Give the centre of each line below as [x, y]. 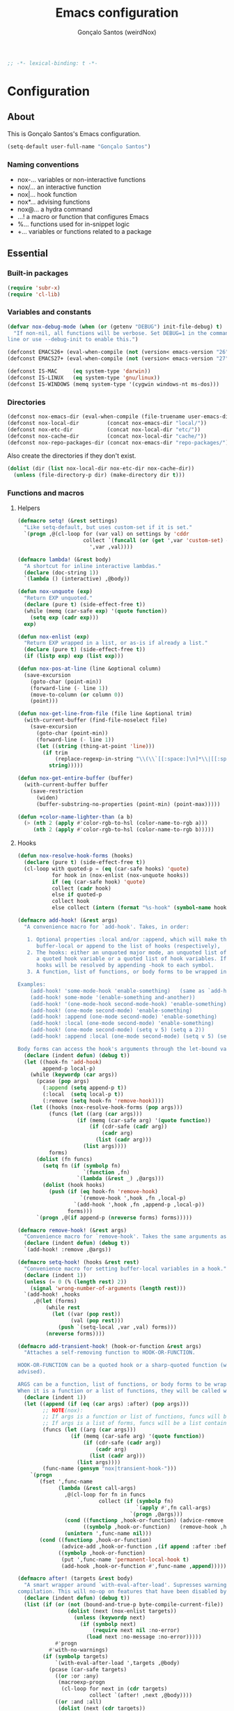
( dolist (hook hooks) [74, 1185]
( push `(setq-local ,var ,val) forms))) [117, 1327]
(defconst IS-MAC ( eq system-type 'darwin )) [79, 371]
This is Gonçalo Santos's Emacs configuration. [74, 133]
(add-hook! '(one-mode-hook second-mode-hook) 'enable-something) [128, 1004]
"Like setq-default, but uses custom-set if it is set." [108, 528]
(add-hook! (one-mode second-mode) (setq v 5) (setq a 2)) [118, 1030]
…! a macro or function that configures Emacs [83, 216]
